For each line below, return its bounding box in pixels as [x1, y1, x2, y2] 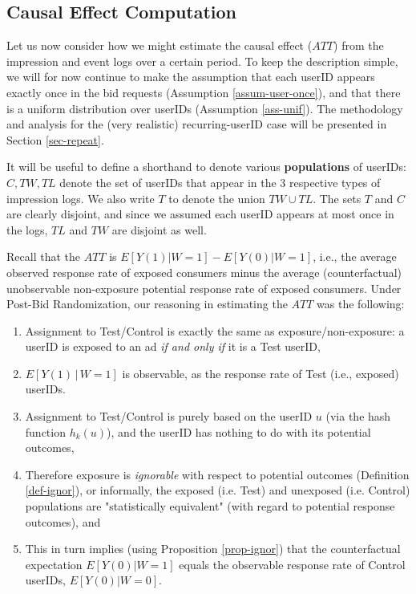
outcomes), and [25, 513, 101, 530]
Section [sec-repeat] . [6, 131, 104, 148]
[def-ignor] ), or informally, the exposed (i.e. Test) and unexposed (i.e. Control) [25, 482, 410, 498]
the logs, [6, 221, 48, 238]
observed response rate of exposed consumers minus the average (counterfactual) [6, 263, 402, 280]
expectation [25, 555, 83, 572]
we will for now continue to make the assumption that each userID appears [6, 68, 375, 85]
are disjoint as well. [111, 221, 207, 238]
